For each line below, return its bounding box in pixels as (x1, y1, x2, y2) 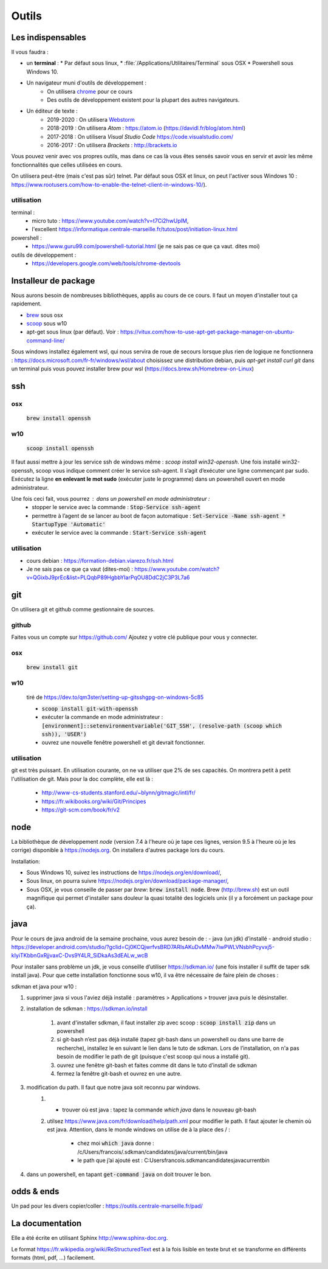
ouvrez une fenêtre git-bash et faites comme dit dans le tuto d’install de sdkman (56, 1062, 258, 1069)
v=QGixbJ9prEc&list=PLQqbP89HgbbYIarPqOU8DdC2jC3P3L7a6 (26, 574, 190, 581)
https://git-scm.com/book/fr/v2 (41, 806, 120, 813)
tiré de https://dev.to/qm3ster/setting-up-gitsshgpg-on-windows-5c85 (26, 694, 204, 701)
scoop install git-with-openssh (41, 705, 138, 712)
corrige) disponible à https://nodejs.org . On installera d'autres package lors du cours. (11, 846, 225, 854)
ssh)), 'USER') (41, 731, 87, 737)
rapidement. (11, 300, 42, 307)
